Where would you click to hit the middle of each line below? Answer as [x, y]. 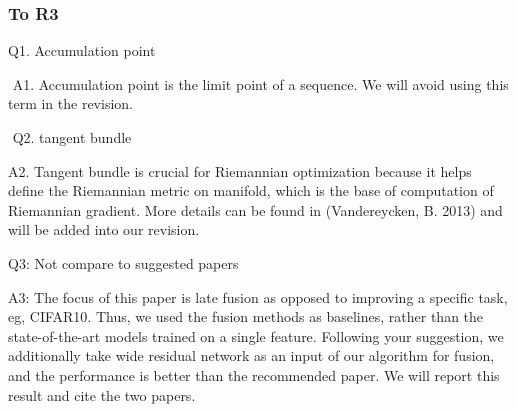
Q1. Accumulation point [82, 50]
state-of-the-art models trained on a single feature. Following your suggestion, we [256, 335]
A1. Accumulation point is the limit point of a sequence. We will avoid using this [260, 83]
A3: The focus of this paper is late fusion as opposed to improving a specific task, [258, 296]
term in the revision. [70, 103]
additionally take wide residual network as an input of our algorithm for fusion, [251, 355]
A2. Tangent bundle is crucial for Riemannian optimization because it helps [240, 170]
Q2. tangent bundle [72, 137]
